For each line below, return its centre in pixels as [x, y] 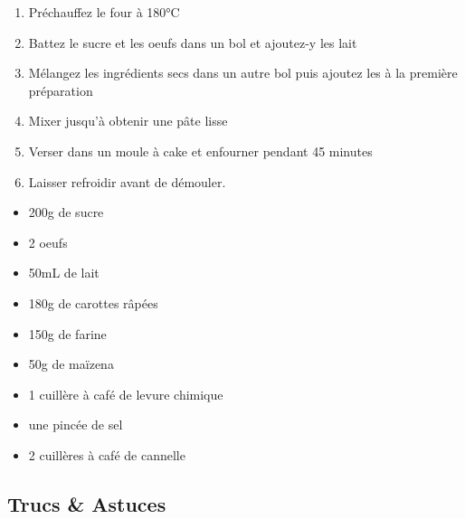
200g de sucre [66, 212]
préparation [61, 90]
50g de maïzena [71, 364]
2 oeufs [48, 242]
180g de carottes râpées [93, 302]
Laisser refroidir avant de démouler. [127, 181]
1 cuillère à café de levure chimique [126, 394]
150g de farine [67, 333]
